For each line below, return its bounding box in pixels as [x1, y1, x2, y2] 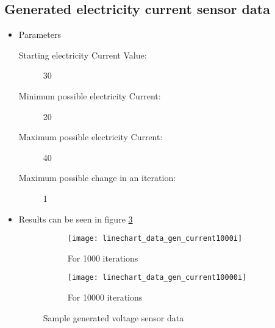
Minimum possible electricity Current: [18, 89, 161, 102]
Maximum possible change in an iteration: [18, 171, 176, 184]
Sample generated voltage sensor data [43, 311, 184, 324]
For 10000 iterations [67, 291, 143, 304]
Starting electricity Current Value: [18, 48, 147, 61]
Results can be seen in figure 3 [18, 212, 133, 225]
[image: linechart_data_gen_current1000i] [67, 234, 243, 243]
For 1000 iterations [67, 251, 138, 264]
